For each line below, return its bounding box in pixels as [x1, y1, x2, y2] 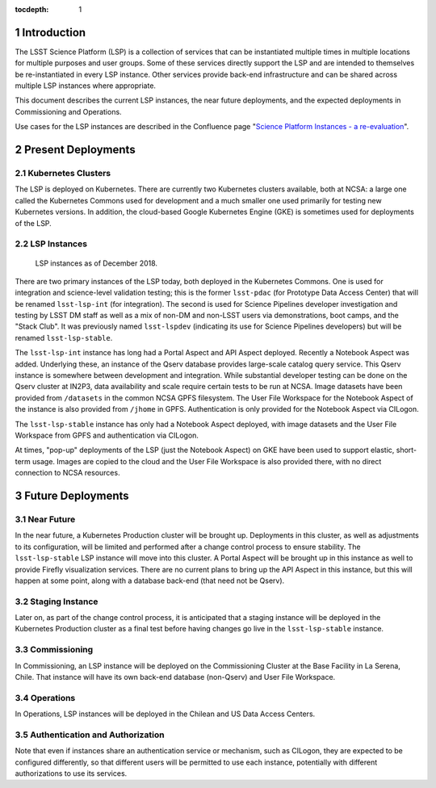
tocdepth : [15, 5, 49, 14]
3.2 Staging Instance [15, 596, 99, 607]
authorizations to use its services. [15, 769, 128, 778]
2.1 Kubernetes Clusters [15, 168, 111, 179]
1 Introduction [15, 25, 86, 40]
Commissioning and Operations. [15, 107, 122, 116]
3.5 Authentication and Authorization [15, 729, 165, 740]
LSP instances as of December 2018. [35, 258, 157, 268]
